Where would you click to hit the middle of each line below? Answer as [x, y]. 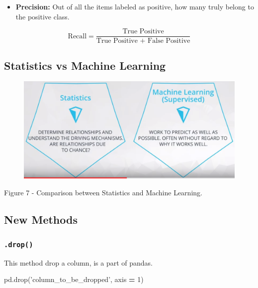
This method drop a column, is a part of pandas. [78, 262]
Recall [77, 36]
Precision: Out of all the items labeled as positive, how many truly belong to [135, 6]
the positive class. [43, 16]
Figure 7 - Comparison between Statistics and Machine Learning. [103, 192]
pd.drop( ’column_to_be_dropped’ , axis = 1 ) [74, 279]
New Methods [41, 219]
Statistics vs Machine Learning [85, 65]
